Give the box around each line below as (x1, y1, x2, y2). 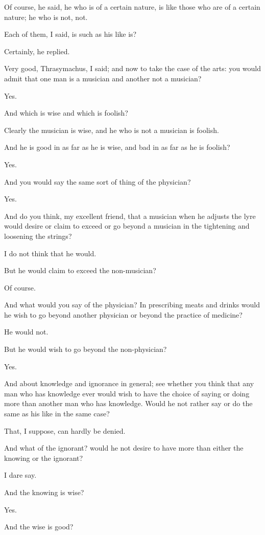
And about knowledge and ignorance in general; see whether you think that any (4, 378, 254, 389)
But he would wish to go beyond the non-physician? (4, 344, 167, 354)
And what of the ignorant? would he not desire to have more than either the (4, 442, 244, 453)
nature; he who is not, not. (4, 11, 88, 22)
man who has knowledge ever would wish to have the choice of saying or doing (4, 388, 250, 398)
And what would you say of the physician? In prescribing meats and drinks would (4, 299, 260, 310)
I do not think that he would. (4, 248, 97, 258)
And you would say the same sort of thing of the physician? (4, 176, 191, 187)
